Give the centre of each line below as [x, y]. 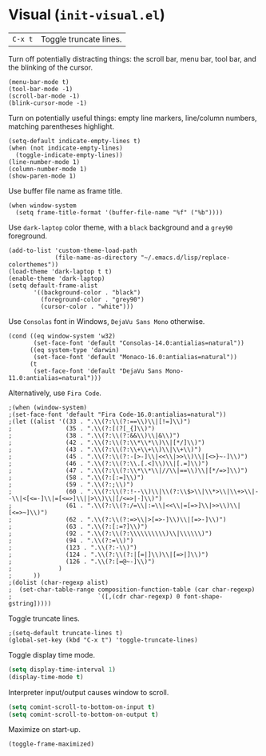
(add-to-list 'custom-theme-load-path [73, 250]
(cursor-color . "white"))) [87, 306]
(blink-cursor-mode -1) [48, 103]
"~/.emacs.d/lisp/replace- [185, 258]
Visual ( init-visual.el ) [87, 15]
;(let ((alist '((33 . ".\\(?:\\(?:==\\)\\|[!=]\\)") [100, 422]
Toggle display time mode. [52, 654]
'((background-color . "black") [87, 292]
